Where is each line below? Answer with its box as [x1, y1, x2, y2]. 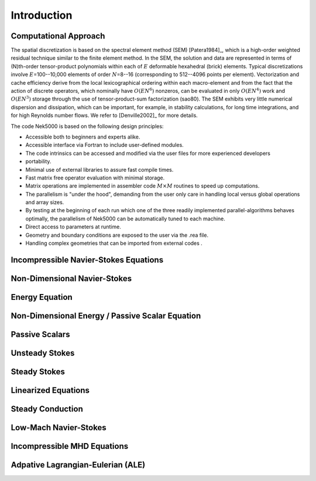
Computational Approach [11, 31, 105, 41]
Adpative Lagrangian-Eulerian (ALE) [11, 460, 146, 470]
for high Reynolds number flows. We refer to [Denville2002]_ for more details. [11, 112, 198, 119]
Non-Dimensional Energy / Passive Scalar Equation [11, 310, 201, 321]
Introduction [11, 9, 73, 22]
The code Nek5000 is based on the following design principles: [11, 123, 164, 130]
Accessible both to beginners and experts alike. [25, 133, 140, 140]
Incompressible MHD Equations [11, 441, 129, 451]
